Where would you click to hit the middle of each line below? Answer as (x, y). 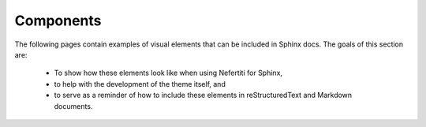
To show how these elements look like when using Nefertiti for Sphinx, (168, 73)
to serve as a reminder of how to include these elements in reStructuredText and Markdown (203, 95)
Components (58, 21)
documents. (73, 106)
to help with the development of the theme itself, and (140, 84)
